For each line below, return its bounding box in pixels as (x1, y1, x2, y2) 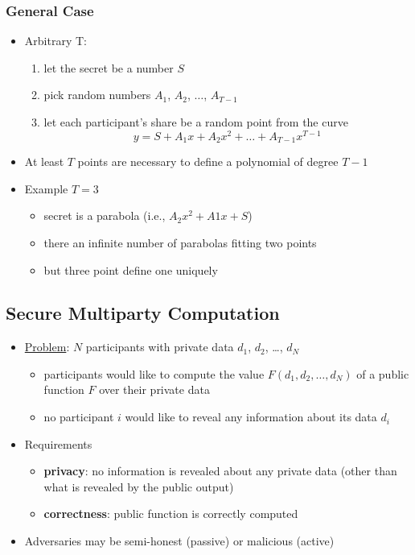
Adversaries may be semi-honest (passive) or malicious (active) (24, 532, 335, 549)
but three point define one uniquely (43, 261, 218, 278)
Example (24, 180, 68, 197)
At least (24, 153, 64, 170)
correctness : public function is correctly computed (43, 505, 298, 522)
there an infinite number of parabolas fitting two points (43, 234, 317, 251)
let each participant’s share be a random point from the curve (43, 114, 348, 130)
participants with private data (85, 338, 234, 355)
